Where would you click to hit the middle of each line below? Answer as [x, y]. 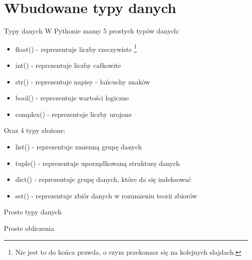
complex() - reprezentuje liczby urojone [73, 114]
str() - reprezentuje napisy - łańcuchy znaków [83, 81]
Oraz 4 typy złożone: [35, 130]
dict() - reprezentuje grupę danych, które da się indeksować [103, 179]
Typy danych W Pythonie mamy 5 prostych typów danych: [92, 31]
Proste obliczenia [29, 228]
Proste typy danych [33, 212]
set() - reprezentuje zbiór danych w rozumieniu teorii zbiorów [106, 195]
